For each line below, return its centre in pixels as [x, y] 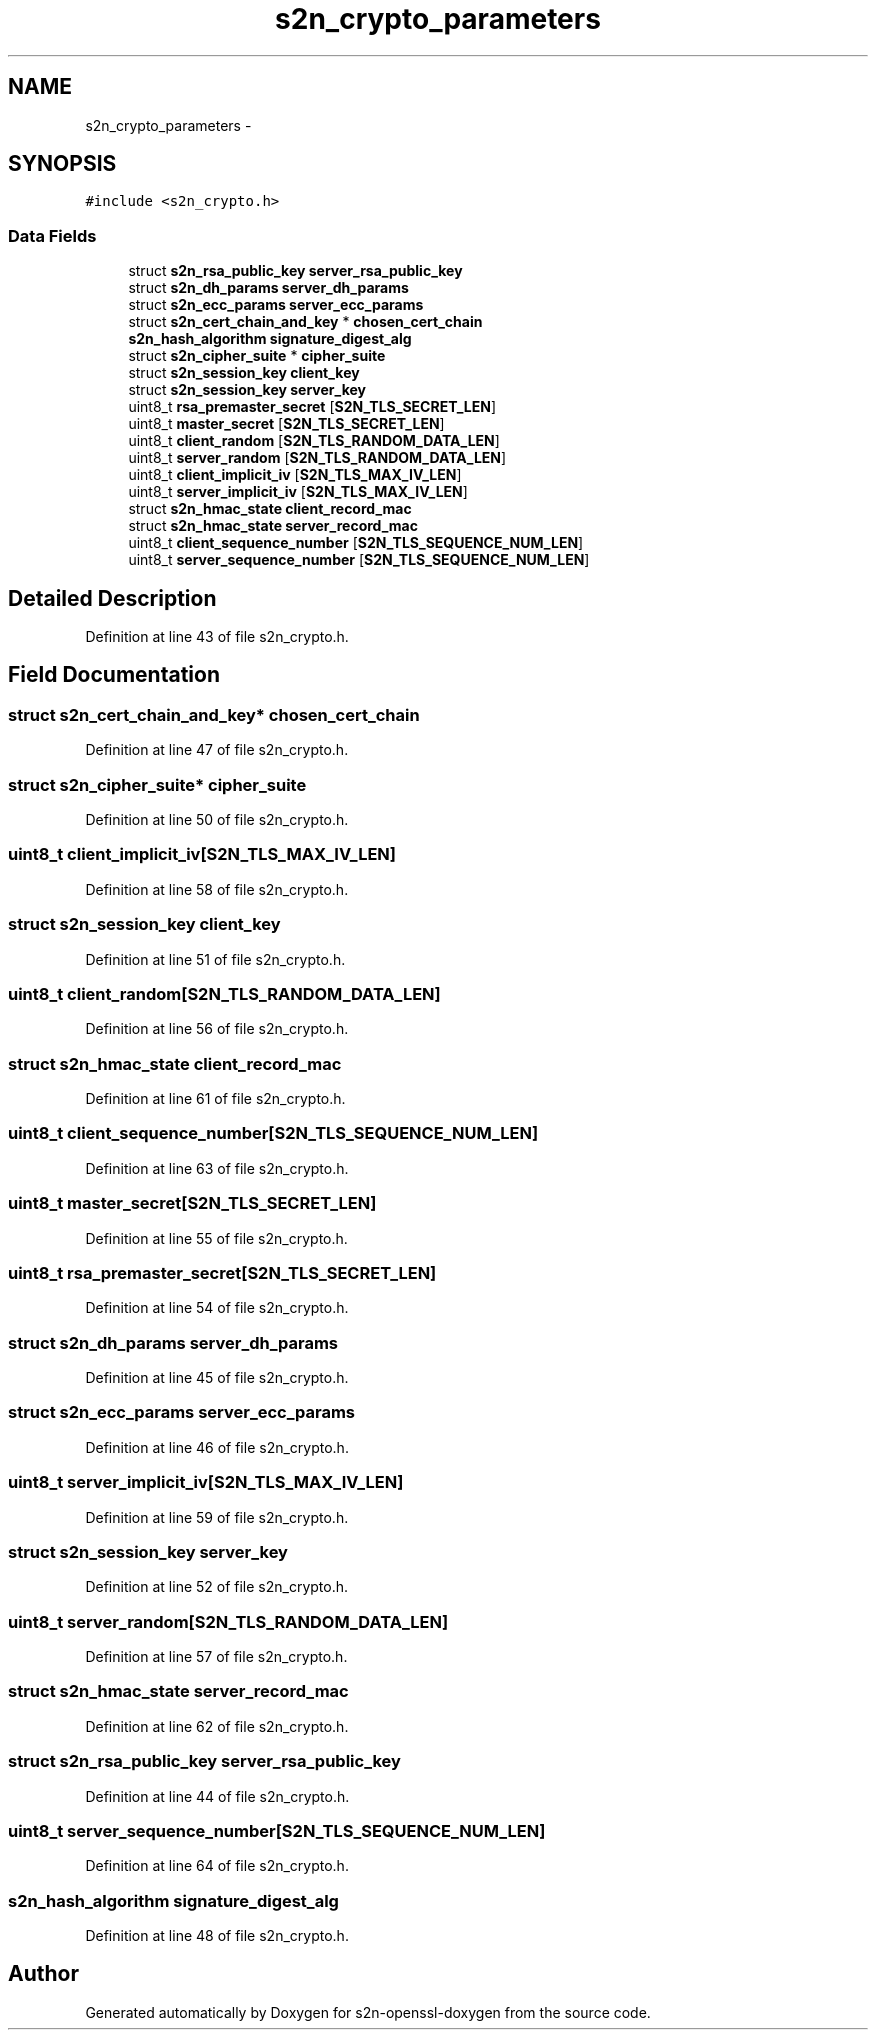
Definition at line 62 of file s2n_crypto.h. [217, 1726]
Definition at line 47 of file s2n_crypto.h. [217, 750]
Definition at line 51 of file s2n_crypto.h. [215, 959]
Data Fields [52, 235]
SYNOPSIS [62, 164]
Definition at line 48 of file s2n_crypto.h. [217, 1935]
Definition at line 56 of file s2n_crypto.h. [217, 1029]
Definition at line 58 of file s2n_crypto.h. [217, 889]
